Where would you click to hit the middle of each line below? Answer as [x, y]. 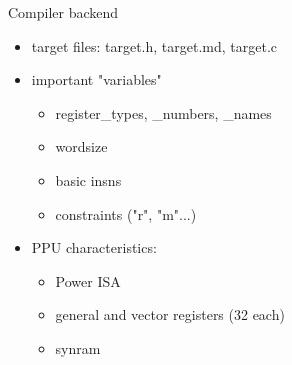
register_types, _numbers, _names [163, 112]
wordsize [81, 146]
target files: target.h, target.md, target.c [154, 45]
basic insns [88, 179]
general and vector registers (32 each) [170, 314]
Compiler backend [63, 12]
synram [78, 347]
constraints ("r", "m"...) [126, 213]
